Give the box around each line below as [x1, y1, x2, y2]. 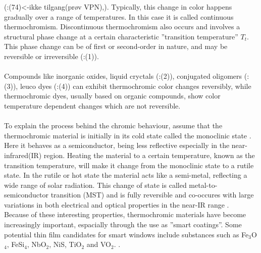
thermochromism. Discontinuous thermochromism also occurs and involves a [4, 21, 240, 32]
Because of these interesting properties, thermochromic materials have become [4, 209, 246, 220]
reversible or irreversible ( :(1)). [4, 50, 99, 61]
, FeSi [7, 239, 25, 249]
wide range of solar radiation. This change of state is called [4, 179, 187, 190]
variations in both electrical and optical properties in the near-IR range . [4, 199, 229, 210]
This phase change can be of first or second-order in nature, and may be [4, 41, 228, 52]
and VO [86, 239, 112, 249]
